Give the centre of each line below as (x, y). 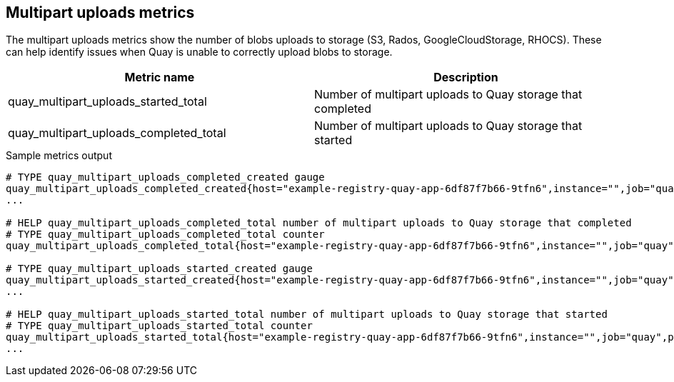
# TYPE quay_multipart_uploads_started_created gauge (159, 269)
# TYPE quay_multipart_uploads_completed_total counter (165, 235)
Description (466, 77)
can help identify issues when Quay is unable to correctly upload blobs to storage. (199, 52)
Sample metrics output (59, 156)
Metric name (160, 77)
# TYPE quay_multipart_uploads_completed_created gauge (165, 177)
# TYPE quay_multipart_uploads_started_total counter (159, 326)
